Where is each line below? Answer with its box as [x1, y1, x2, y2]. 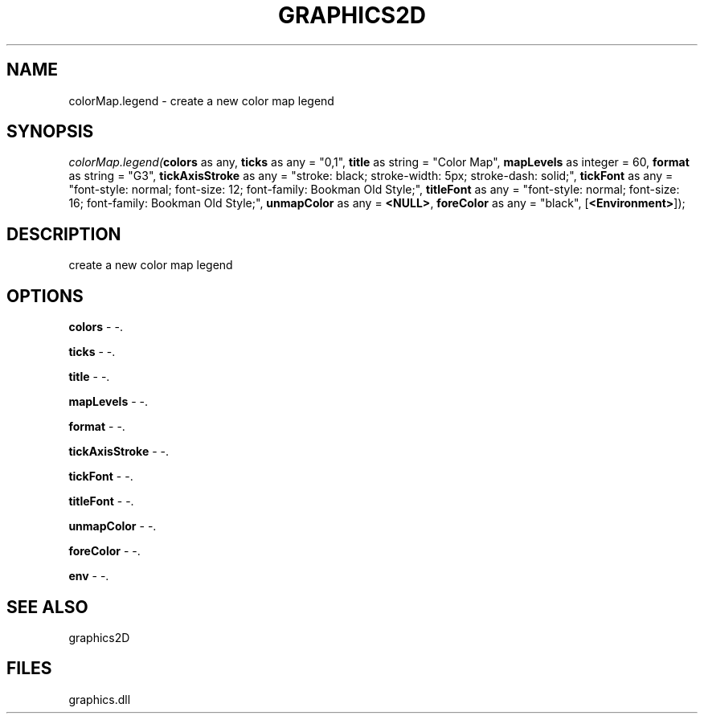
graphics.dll [68, 692, 131, 706]
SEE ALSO [6, 596, 88, 617]
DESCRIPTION [6, 223, 121, 244]
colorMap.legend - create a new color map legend [68, 93, 334, 108]
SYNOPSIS [6, 121, 94, 142]
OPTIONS [6, 285, 84, 306]
